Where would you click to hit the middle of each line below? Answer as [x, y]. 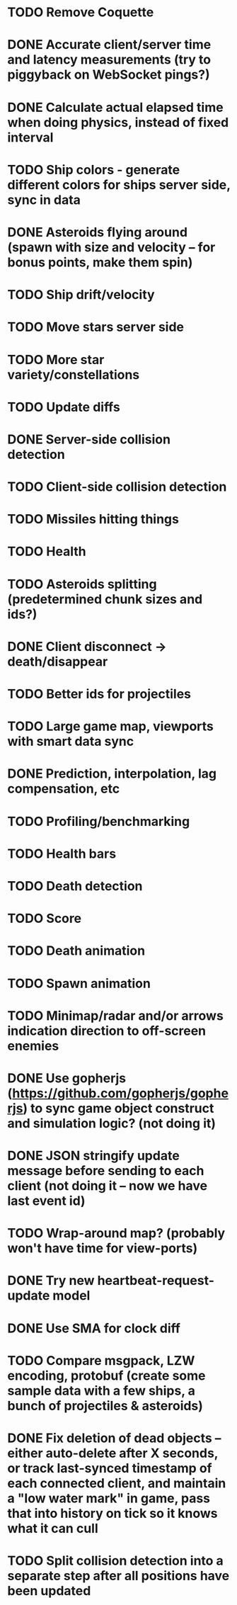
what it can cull [53, 1529]
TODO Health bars [62, 853]
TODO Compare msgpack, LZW [101, 1360]
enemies [33, 1046]
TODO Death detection [75, 886]
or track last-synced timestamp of [110, 1468]
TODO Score [45, 919]
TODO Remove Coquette [81, 12]
